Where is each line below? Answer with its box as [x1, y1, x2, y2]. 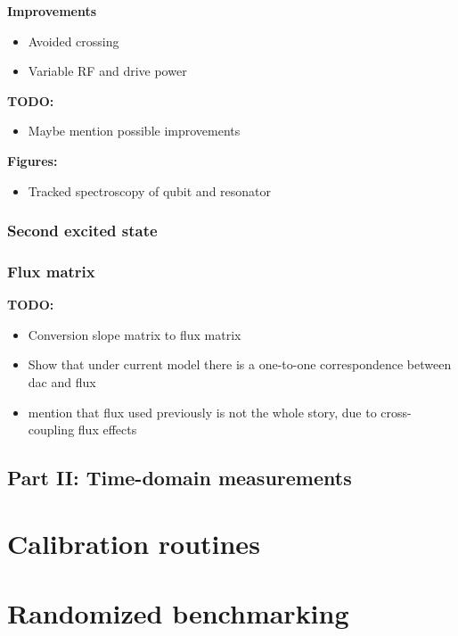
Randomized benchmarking [7, 595, 349, 632]
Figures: [7, 151, 58, 169]
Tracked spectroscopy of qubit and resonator [28, 181, 272, 200]
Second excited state [7, 219, 158, 242]
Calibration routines [7, 524, 260, 561]
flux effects [78, 420, 137, 439]
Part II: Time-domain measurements [7, 464, 352, 491]
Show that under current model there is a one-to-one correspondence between [28, 355, 452, 374]
